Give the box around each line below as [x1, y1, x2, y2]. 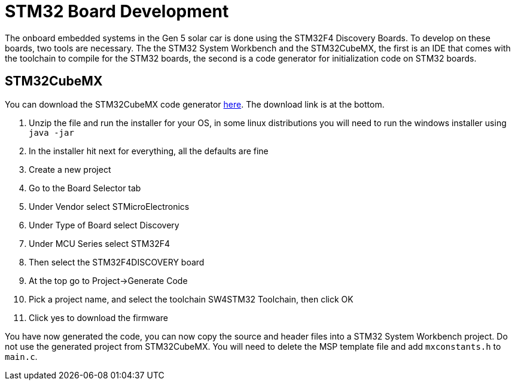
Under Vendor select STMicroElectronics [29, 201, 190, 212]
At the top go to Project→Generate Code [29, 275, 188, 286]
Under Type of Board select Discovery [29, 219, 179, 230]
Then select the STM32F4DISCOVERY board [29, 256, 205, 267]
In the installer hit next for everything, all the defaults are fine [29, 145, 269, 156]
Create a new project [29, 164, 111, 175]
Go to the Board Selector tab [29, 182, 141, 193]
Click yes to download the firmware [29, 312, 169, 323]
